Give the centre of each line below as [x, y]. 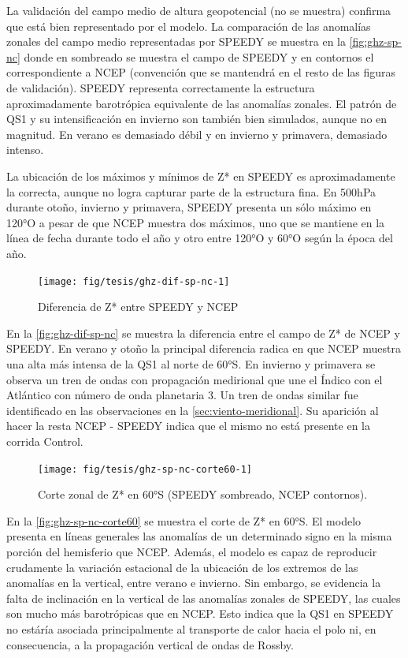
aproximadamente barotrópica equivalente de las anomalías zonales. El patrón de [202, 103]
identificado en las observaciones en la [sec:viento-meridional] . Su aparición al [193, 410]
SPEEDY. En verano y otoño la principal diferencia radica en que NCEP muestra [204, 348]
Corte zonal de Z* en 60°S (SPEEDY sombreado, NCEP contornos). [203, 494]
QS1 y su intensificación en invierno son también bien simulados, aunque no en [197, 119]
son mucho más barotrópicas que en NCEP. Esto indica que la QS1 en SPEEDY [200, 613]
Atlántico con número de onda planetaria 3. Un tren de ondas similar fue [182, 395]
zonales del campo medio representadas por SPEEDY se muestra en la [176, 41]
